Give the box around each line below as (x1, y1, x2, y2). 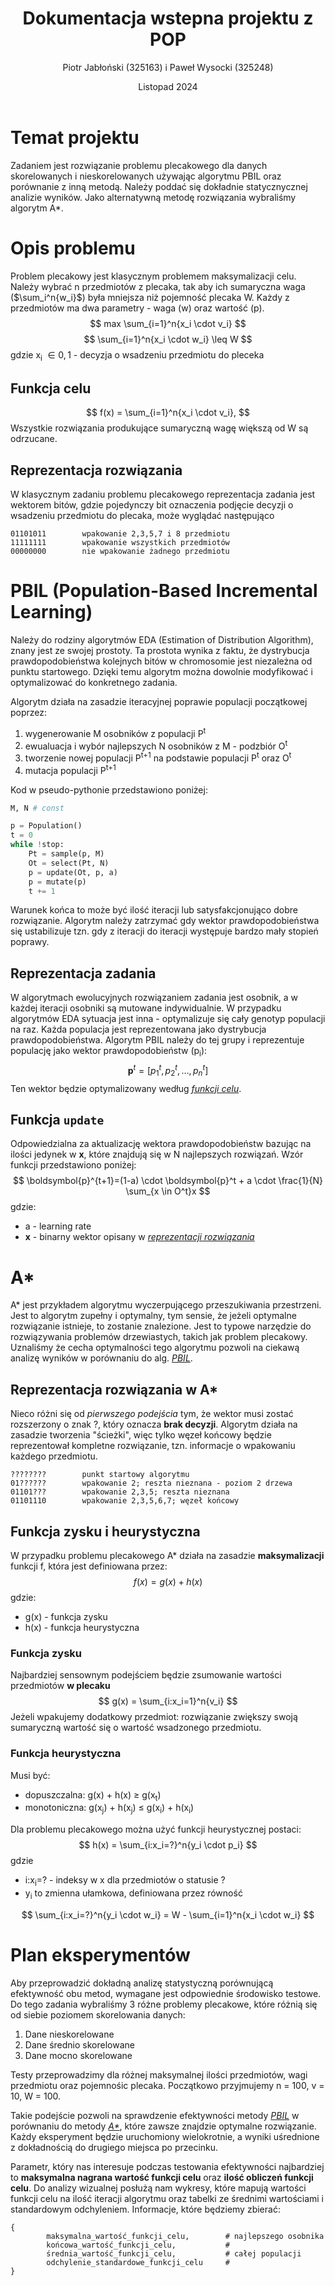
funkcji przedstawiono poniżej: (10, 1159, 137, 1171)
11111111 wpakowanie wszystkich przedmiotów (10, 538, 230, 548)
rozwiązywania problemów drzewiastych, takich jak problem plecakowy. (10, 1331, 308, 1343)
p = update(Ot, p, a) (28, 867, 118, 877)
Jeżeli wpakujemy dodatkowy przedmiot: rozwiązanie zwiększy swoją (10, 1711, 298, 1723)
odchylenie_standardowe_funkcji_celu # (46, 2257, 230, 2267)
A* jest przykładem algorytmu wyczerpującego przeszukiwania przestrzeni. (10, 1299, 322, 1311)
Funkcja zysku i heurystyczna (10, 1523, 201, 1540)
